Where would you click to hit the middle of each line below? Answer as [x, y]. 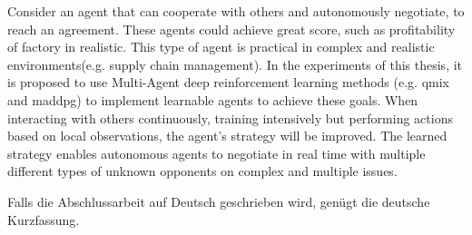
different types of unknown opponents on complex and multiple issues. [202, 171]
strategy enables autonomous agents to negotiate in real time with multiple [216, 153]
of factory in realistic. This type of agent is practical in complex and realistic [221, 47]
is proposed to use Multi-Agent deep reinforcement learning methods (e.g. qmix [228, 82]
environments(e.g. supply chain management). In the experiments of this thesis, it [235, 64]
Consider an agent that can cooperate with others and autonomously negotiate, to [236, 11]
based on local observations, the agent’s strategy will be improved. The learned [227, 136]
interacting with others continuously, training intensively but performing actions [230, 117]
